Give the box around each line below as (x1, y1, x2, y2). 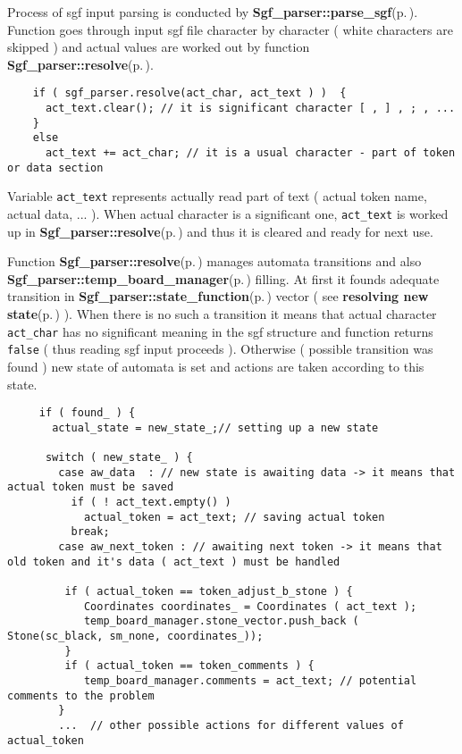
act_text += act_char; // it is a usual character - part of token (45, 147, 456, 159)
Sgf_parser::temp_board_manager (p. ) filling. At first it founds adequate (7, 269, 440, 288)
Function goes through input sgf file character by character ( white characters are (7, 20, 453, 38)
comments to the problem (7, 689, 155, 702)
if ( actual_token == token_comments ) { (64, 659, 315, 673)
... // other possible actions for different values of (58, 718, 404, 732)
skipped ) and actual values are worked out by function (7, 38, 310, 56)
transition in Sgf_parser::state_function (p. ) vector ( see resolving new (7, 287, 429, 306)
